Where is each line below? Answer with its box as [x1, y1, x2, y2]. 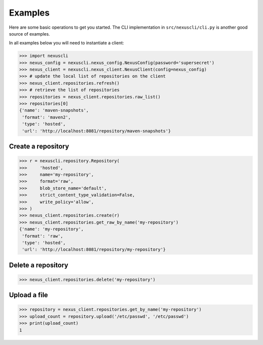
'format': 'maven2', [22, 115, 71, 120]
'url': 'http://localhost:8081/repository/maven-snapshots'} [22, 128, 171, 134]
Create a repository [9, 142, 69, 151]
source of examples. [9, 31, 50, 37]
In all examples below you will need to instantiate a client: [9, 40, 124, 46]
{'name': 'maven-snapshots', [19, 108, 89, 113]
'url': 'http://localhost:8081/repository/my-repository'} [22, 247, 166, 252]
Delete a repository [9, 261, 69, 269]
